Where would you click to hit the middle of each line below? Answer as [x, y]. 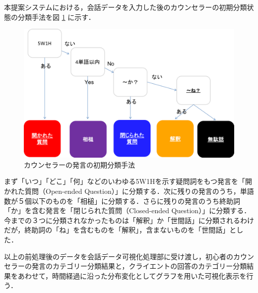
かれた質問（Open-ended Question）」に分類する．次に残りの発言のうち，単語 [129, 191]
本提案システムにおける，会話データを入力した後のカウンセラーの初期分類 [126, 7]
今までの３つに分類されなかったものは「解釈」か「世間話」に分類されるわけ [129, 220]
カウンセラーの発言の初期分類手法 [79, 164]
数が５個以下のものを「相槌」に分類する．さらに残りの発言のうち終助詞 [122, 201]
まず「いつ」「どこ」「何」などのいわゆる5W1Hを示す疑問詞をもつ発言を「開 [128, 181]
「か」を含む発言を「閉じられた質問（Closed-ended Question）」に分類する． [128, 210]
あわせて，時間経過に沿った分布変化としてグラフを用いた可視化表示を [132, 275]
